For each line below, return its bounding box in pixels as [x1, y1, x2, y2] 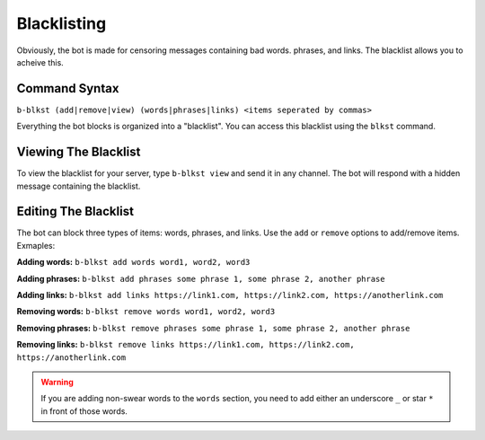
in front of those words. [40, 405, 128, 417]
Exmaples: [16, 240, 56, 251]
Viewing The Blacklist [16, 145, 141, 160]
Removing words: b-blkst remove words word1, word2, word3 [16, 306, 276, 317]
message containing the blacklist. [16, 180, 141, 191]
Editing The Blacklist [16, 204, 135, 219]
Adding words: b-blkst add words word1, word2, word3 [16, 257, 251, 268]
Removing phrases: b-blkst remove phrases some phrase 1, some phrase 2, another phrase [16, 322, 410, 333]
